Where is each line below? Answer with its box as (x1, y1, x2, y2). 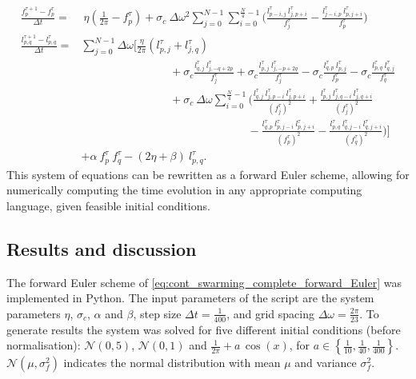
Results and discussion (6, 236, 197, 261)
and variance (294, 354, 357, 371)
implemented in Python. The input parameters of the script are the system (6, 289, 374, 306)
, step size (133, 305, 182, 321)
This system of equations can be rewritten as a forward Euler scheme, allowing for (6, 166, 410, 182)
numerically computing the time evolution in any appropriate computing (6, 182, 362, 198)
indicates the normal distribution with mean (63, 354, 281, 371)
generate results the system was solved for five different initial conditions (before (6, 321, 401, 337)
